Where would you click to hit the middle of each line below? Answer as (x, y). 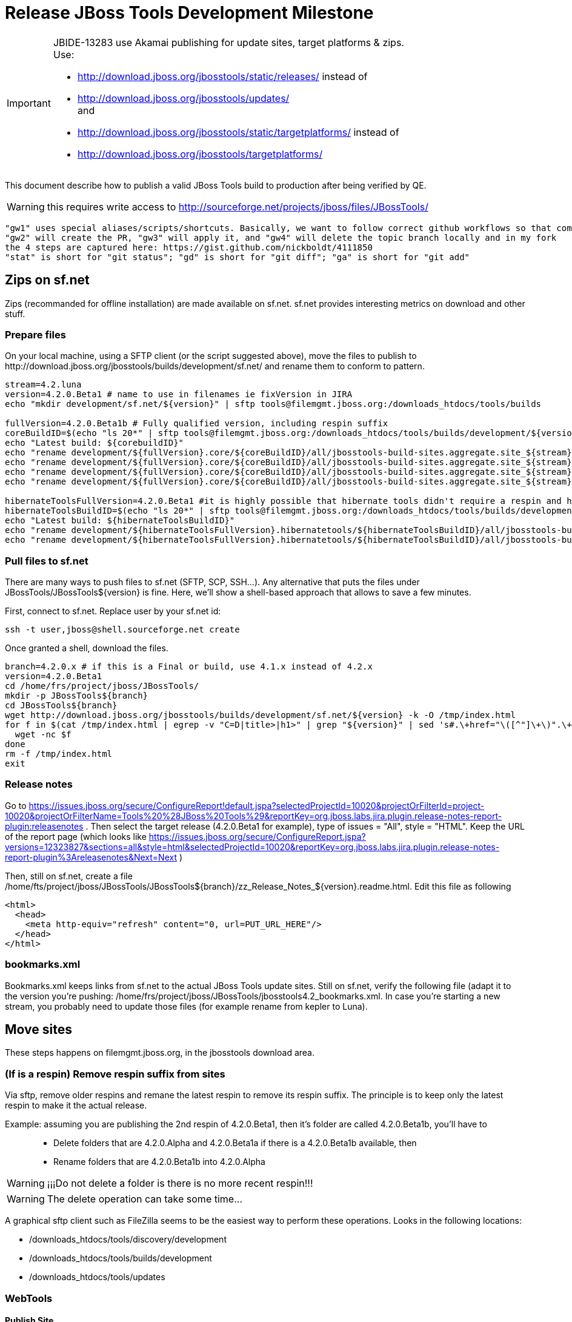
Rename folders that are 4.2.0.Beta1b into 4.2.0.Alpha (159, 1162)
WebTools (29, 1298)
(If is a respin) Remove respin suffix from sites (115, 1074)
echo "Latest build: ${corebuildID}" (95, 443)
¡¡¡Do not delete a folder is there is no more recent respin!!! (180, 1183)
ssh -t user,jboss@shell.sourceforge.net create (122, 630)
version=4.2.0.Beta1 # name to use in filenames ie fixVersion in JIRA (179, 394)
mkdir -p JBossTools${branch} (77, 696)
